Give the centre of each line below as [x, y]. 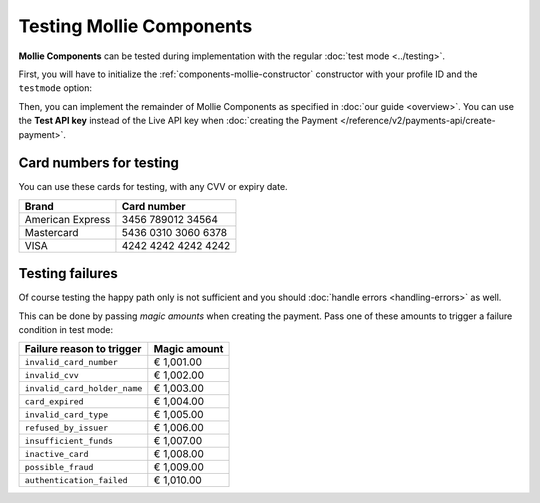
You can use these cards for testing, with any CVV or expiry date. [153, 187]
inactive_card [56, 453]
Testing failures [68, 273]
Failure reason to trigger [83, 349]
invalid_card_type [66, 414]
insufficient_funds [69, 440]
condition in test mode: [66, 330]
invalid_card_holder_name [83, 388]
